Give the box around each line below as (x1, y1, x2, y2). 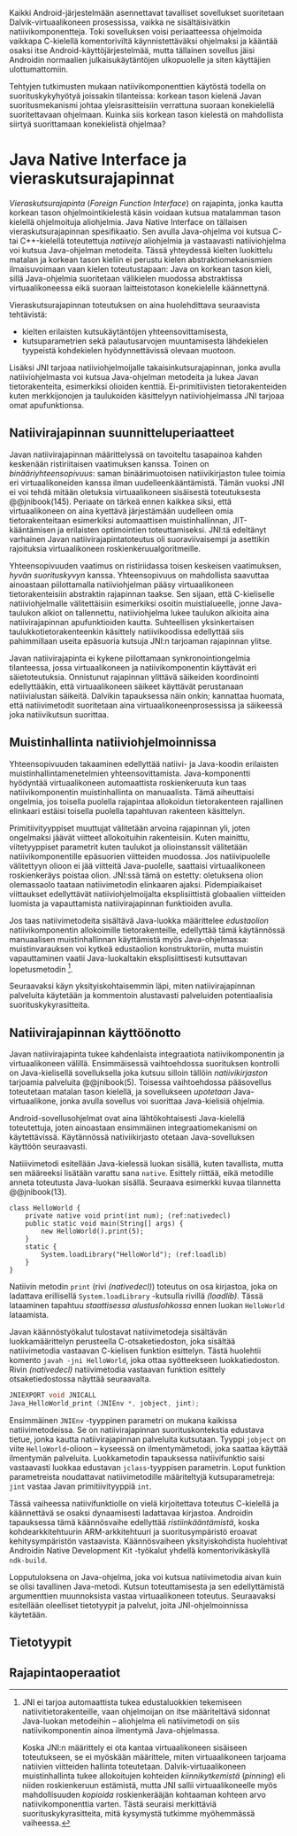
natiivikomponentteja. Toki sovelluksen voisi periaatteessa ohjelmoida (9, 27, 263, 36)
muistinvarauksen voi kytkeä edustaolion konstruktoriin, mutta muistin (9, 943, 263, 954)
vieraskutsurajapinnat (9, 168, 175, 189)
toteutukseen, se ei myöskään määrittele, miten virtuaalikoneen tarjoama (21, 1751, 286, 1762)
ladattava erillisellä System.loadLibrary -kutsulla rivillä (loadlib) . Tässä (9, 1290, 263, 1301)
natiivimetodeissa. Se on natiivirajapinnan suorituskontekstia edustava (9, 1424, 265, 1435)
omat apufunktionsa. (9, 399, 85, 410)
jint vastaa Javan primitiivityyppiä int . (9, 1481, 152, 1491)
